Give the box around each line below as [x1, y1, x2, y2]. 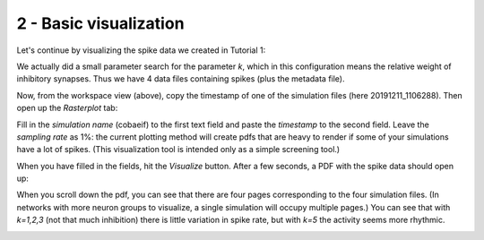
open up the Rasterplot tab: [16, 103, 118, 114]
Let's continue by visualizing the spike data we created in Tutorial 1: [16, 45, 266, 56]
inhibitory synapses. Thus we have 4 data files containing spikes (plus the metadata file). [16, 73, 345, 84]
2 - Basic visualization [16, 13, 185, 33]
